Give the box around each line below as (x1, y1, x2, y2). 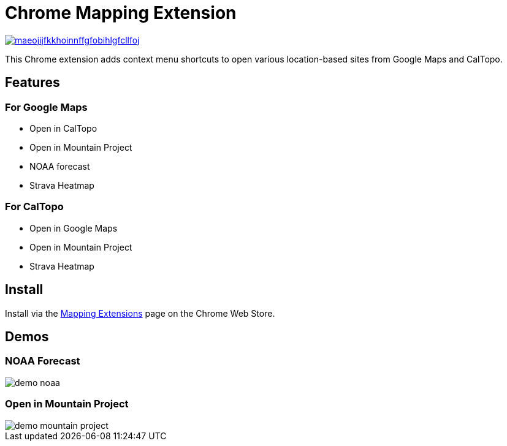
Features (5, 75, 60, 91)
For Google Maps (5, 100, 88, 113)
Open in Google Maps (29, 222, 118, 233)
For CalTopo (5, 200, 64, 213)
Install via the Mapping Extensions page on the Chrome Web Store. (5, 308, 275, 319)
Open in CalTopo (29, 123, 97, 134)
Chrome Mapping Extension (5, 2, 237, 23)
